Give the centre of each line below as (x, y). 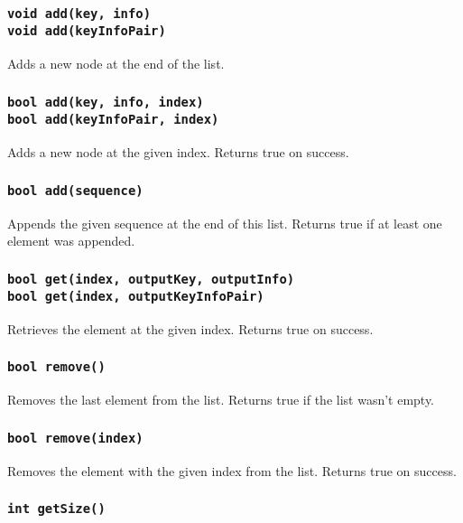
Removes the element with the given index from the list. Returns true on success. (232, 470)
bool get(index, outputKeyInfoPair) (136, 297)
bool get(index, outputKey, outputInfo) (151, 279)
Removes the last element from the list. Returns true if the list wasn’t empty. (221, 400)
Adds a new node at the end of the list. (116, 64)
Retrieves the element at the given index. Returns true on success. (190, 328)
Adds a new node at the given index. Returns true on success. (178, 152)
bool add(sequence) (75, 190)
